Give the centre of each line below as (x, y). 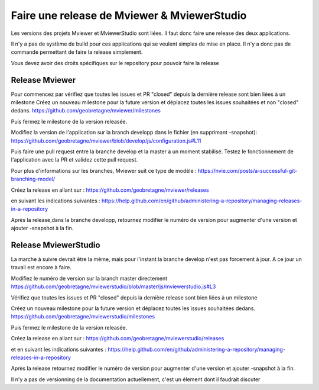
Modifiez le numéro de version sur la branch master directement (89, 278)
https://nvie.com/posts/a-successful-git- (248, 170)
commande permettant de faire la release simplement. (77, 52)
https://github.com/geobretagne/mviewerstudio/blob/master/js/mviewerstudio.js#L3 (113, 286)
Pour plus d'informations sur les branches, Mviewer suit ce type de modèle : (104, 170)
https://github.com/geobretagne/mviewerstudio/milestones (83, 317)
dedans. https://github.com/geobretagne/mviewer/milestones (86, 111)
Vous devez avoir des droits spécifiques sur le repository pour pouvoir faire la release (115, 63)
